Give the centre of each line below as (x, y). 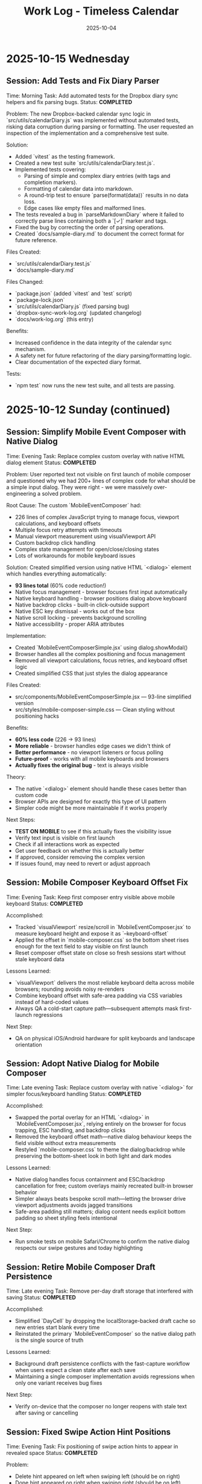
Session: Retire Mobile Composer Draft (81, 1267)
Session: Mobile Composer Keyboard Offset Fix (97, 883)
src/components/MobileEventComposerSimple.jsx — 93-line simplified (103, 697)
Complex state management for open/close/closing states (87, 549)
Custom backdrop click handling (55, 542)
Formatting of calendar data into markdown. (79, 188)
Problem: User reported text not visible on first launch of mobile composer (99, 474)
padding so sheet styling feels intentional (66, 1218)
